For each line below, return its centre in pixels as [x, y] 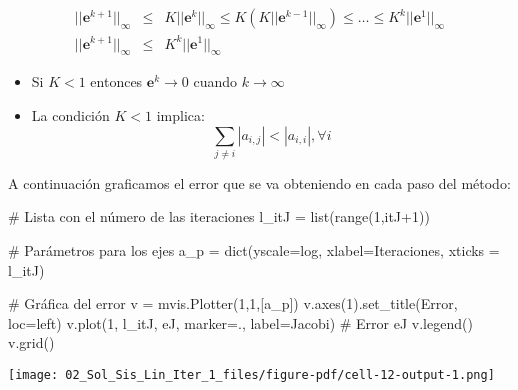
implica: [180, 114]
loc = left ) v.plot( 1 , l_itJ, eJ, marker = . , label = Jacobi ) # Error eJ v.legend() [240, 322]
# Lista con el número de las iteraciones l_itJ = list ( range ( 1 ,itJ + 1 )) [219, 216]
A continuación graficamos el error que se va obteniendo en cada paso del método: [259, 182]
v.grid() [31, 342]
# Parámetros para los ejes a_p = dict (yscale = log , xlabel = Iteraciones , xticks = [254, 250]
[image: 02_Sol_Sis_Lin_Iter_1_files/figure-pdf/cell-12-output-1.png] [251, 375]
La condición [70, 114]
